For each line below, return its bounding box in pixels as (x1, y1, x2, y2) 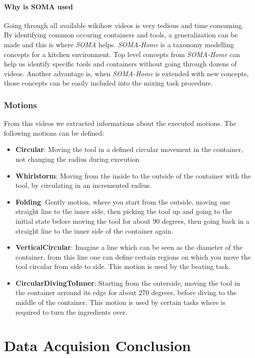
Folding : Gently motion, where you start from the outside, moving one (15, 196, 230, 207)
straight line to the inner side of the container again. (15, 225, 173, 236)
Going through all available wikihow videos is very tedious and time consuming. (4, 20, 244, 30)
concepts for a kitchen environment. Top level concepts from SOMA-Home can (4, 49, 240, 59)
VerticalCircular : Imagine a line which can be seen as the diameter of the (15, 242, 243, 252)
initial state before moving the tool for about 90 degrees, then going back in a (15, 215, 250, 226)
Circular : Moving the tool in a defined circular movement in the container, (15, 144, 243, 154)
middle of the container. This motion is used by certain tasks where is (15, 297, 226, 307)
